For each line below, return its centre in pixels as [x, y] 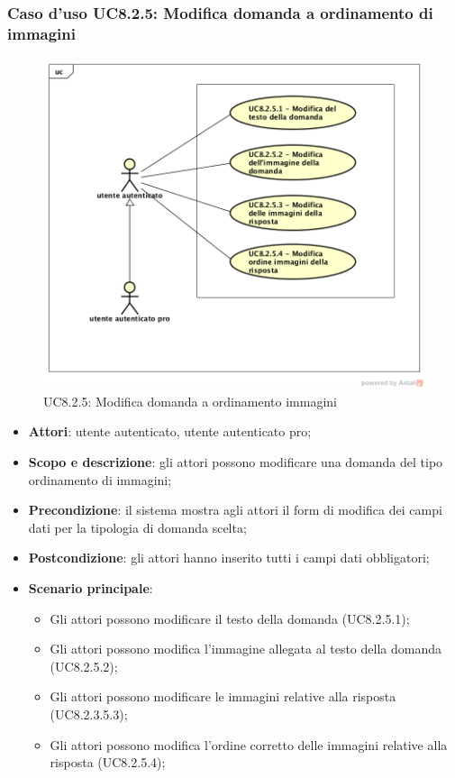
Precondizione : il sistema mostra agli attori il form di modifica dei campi [235, 510]
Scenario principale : [91, 587]
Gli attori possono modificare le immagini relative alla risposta [223, 696]
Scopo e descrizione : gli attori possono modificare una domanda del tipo [236, 461]
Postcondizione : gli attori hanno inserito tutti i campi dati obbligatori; [229, 558]
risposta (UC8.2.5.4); [108, 762]
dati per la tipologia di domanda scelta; [137, 527]
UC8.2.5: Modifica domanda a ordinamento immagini [190, 401]
